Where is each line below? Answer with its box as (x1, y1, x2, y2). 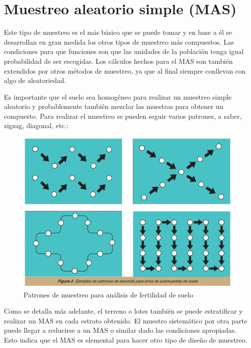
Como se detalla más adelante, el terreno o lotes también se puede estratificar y (4, 306, 243, 316)
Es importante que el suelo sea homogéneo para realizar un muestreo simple (4, 91, 232, 102)
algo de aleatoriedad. (4, 75, 66, 85)
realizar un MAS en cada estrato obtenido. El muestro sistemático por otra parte (4, 315, 248, 325)
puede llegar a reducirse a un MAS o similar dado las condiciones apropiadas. (4, 325, 237, 335)
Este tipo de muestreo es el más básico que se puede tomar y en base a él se (4, 27, 232, 37)
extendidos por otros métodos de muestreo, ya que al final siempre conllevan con (4, 65, 246, 76)
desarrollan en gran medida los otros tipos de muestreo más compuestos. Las (4, 36, 234, 47)
